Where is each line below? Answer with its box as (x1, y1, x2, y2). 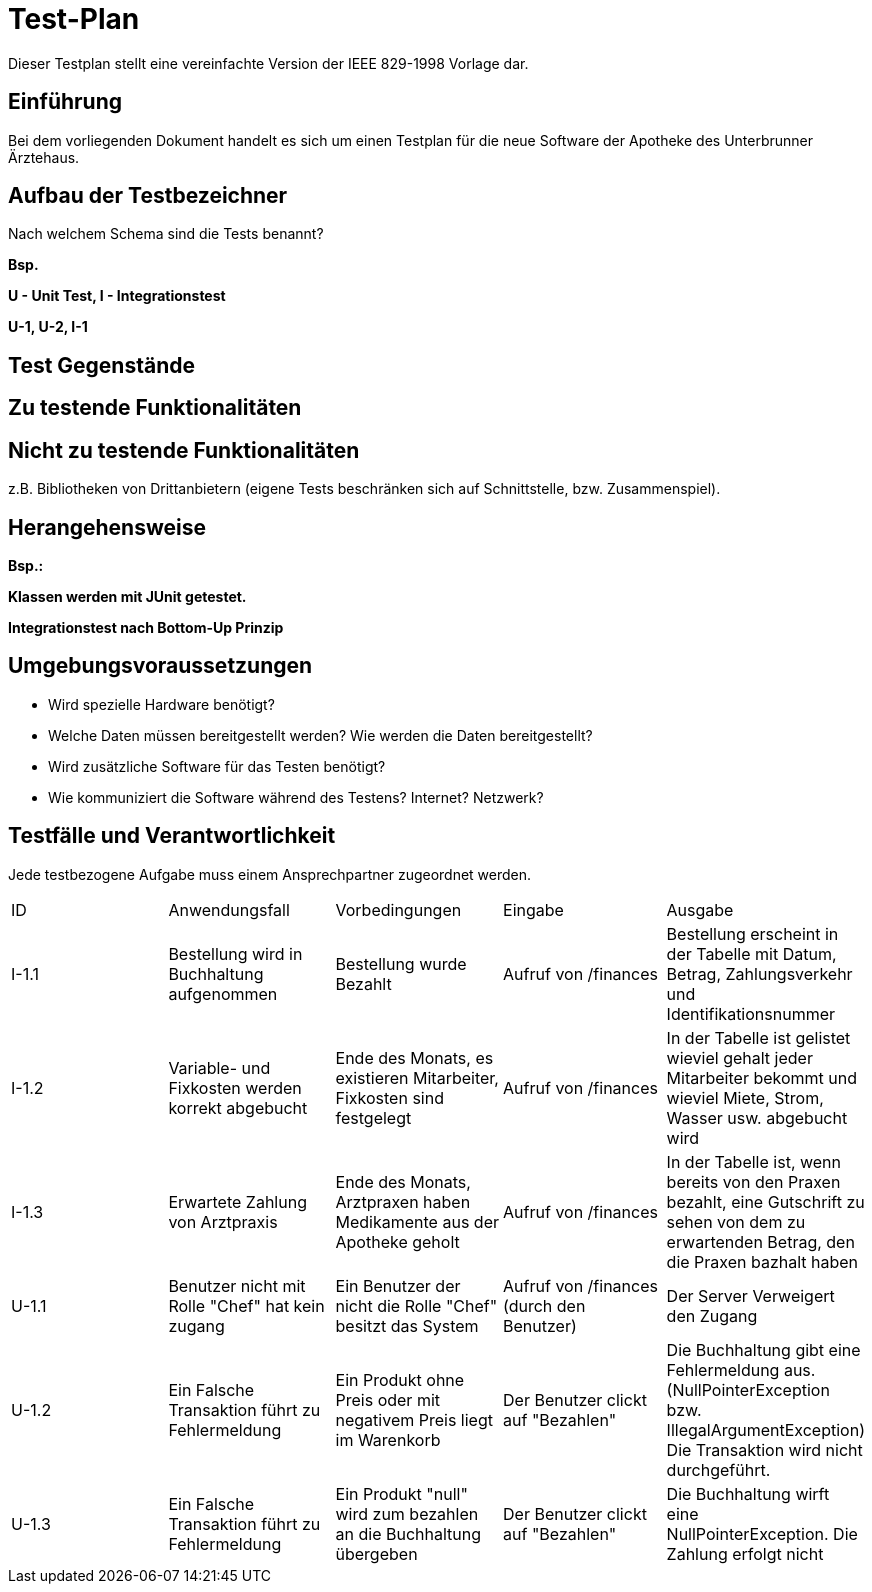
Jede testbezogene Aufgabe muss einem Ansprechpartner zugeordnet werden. (8, 865, 532, 883)
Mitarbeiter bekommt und (666, 1067, 858, 1088)
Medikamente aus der (335, 1211, 499, 1232)
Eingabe (503, 899, 564, 920)
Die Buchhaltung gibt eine (666, 1339, 861, 1360)
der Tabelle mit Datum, (666, 943, 837, 964)
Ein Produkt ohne (335, 1369, 465, 1390)
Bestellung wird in (168, 943, 303, 964)
